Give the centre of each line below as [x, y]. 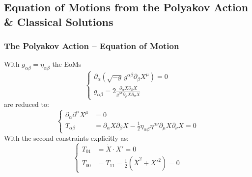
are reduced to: [27, 104]
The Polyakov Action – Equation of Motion [92, 46]
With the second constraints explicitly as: [66, 138]
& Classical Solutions [59, 21]
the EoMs [67, 64]
